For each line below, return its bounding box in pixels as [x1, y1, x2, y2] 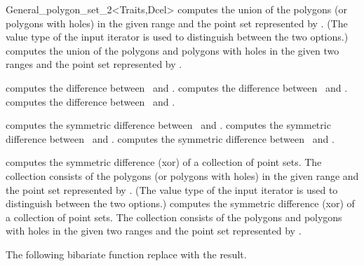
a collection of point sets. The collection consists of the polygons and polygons [6, 209, 342, 224]
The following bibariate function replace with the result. [6, 246, 247, 261]
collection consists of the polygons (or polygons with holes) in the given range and [6, 168, 359, 183]
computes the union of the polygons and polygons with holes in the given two [6, 43, 339, 57]
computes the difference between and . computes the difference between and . [6, 80, 348, 94]
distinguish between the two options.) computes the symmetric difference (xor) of [6, 196, 355, 211]
